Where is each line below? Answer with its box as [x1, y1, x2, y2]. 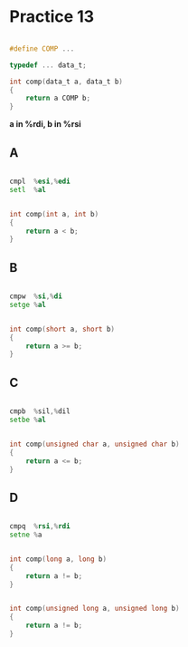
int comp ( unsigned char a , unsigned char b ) [9, 439, 180, 449]
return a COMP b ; [25, 93, 91, 103]
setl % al [9, 185, 47, 194]
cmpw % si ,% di [9, 292, 63, 301]
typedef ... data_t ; [9, 61, 88, 70]
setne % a [9, 530, 42, 540]
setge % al [9, 300, 47, 309]
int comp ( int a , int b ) [9, 209, 99, 218]
